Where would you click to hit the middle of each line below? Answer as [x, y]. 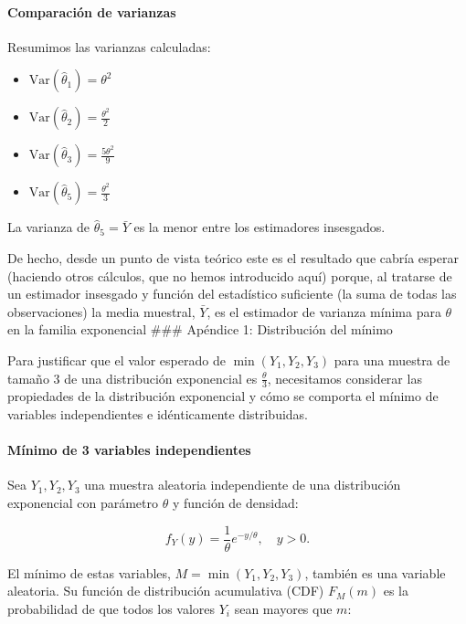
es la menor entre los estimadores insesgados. [259, 227]
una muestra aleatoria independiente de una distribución [243, 485]
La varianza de [49, 227]
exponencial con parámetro [83, 502]
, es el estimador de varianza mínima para [324, 311]
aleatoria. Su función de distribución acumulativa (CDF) [166, 591]
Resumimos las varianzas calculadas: [109, 46]
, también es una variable [375, 572]
